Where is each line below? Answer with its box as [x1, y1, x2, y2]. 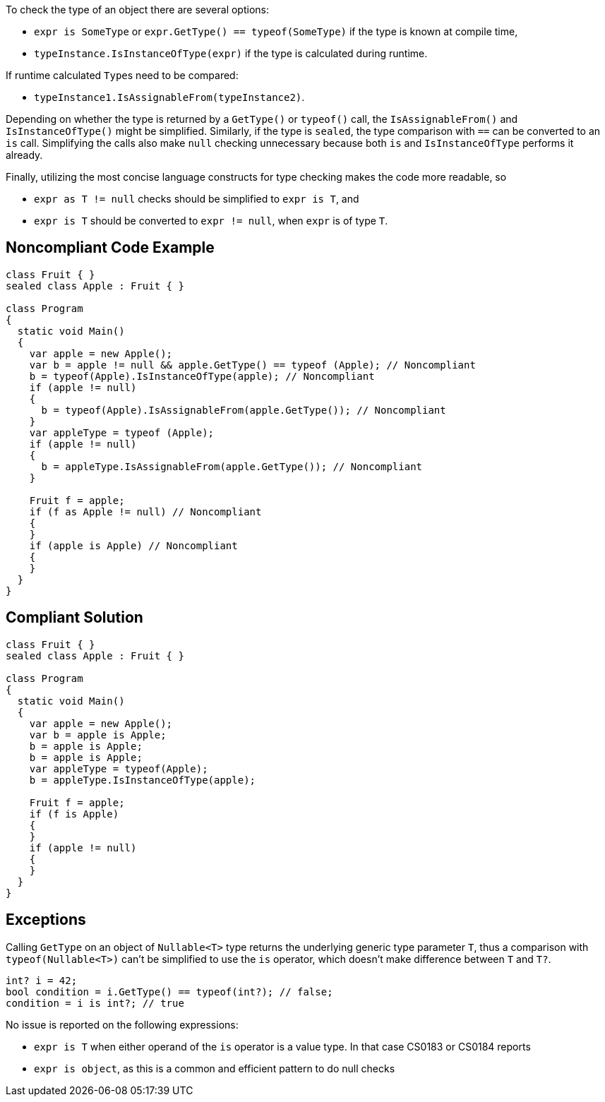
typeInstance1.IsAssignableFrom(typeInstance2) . [34, 91, 305, 103]
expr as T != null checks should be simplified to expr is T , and [34, 193, 359, 205]
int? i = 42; [6, 974, 78, 986]
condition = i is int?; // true [6, 997, 184, 1009]
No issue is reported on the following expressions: [6, 1018, 239, 1031]
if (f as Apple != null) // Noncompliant [29, 505, 262, 517]
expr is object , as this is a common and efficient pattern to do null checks [34, 1062, 395, 1074]
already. [6, 149, 43, 161]
